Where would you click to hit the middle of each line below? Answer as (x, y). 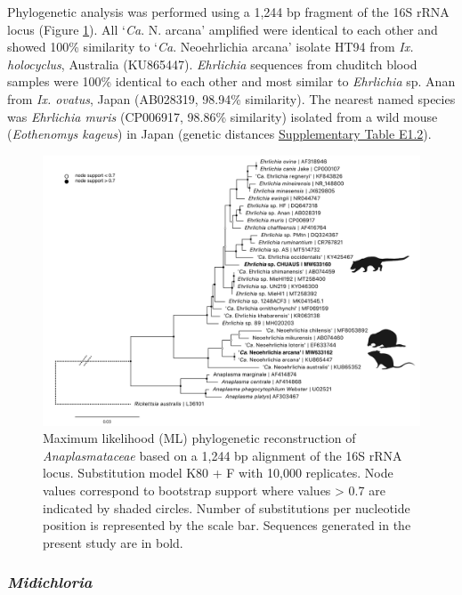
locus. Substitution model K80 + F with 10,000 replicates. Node (218, 473)
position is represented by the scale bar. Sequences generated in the (227, 525)
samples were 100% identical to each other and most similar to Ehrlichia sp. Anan (231, 81)
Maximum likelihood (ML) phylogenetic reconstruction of (199, 438)
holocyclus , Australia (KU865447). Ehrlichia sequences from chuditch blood (212, 64)
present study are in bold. (113, 542)
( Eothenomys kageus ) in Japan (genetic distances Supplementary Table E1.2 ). (219, 134)
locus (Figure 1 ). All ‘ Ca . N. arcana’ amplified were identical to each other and (223, 29)
